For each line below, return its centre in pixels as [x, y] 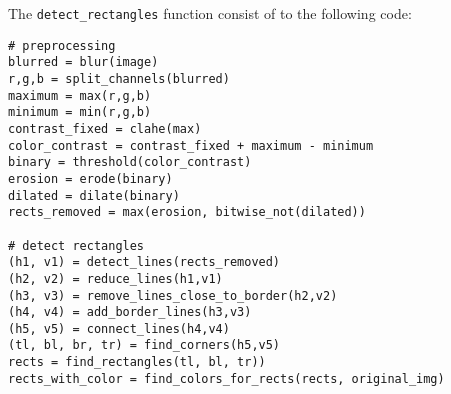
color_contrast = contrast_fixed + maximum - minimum [191, 145]
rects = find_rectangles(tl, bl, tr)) [137, 362]
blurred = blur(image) [83, 62]
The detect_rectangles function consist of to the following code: [210, 13]
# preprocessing [62, 45]
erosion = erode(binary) [90, 178]
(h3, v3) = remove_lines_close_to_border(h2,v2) [173, 295]
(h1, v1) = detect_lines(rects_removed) [144, 262]
